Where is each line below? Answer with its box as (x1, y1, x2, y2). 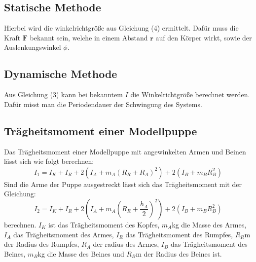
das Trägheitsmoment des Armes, (13, 229, 114, 239)
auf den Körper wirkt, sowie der (155, 32, 252, 42)
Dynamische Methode (4, 66, 117, 81)
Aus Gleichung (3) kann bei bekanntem (4, 89, 123, 100)
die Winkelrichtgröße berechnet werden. (130, 89, 250, 100)
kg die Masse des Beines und (37, 248, 124, 259)
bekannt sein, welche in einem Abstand (30, 32, 148, 42)
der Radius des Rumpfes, (4, 239, 79, 249)
